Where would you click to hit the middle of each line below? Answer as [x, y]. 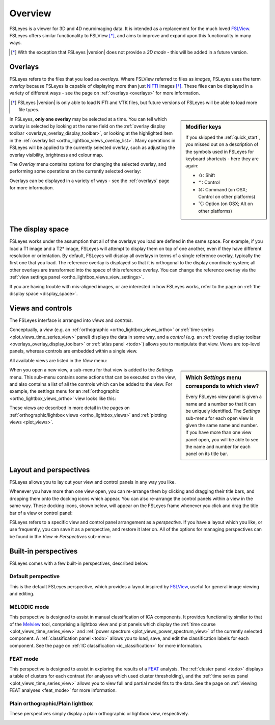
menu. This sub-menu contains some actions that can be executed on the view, [93, 377]
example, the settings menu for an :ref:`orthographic [64, 391]
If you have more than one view [218, 432]
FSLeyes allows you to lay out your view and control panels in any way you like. [92, 482]
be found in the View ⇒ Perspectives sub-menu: [60, 536]
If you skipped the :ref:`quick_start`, [223, 137]
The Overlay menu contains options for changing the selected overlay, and [88, 164]
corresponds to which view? [222, 386]
